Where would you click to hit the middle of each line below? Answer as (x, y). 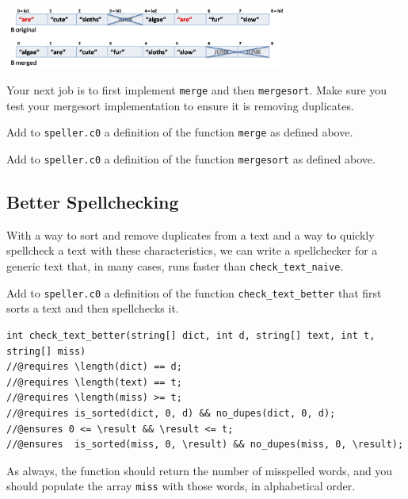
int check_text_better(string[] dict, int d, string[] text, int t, (191, 335)
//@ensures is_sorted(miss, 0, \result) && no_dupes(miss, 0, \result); (205, 445)
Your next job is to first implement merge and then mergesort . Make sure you (197, 90)
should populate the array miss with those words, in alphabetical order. (181, 486)
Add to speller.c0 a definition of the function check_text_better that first (194, 292)
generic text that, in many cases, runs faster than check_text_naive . (175, 266)
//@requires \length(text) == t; (94, 382)
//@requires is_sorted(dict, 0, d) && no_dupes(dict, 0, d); (171, 413)
